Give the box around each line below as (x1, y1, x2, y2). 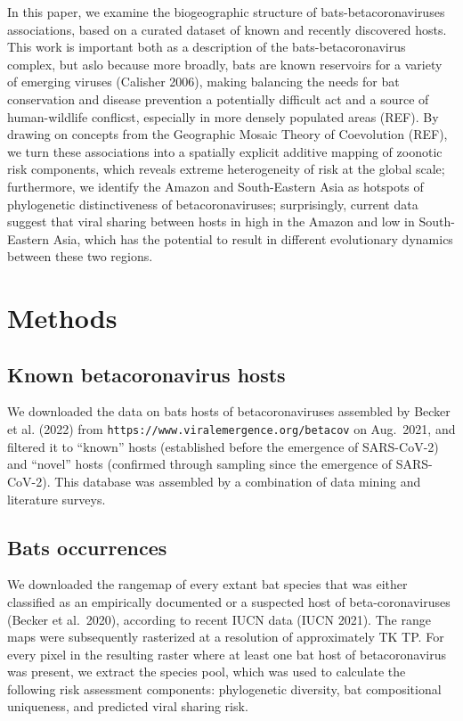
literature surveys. (7, 489, 106, 508)
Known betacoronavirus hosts (7, 360, 286, 388)
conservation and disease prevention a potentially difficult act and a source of (7, 89, 429, 108)
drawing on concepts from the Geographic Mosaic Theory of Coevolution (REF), (7, 125, 448, 143)
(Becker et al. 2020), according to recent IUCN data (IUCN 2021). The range (7, 610, 431, 628)
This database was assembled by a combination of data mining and (54, 471, 421, 490)
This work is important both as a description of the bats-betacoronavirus (7, 37, 406, 56)
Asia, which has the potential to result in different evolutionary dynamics (53, 229, 453, 248)
